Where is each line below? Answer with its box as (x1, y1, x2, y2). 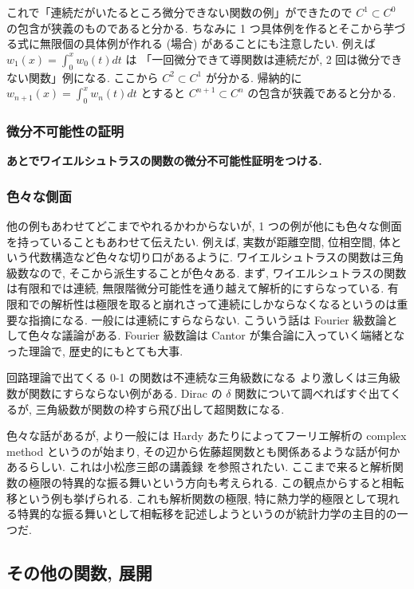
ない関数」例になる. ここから (6, 69, 159, 85)
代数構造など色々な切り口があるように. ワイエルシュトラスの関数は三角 (28, 249, 404, 265)
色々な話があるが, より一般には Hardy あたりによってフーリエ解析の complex (6, 427, 407, 444)
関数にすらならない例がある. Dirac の (28, 384, 223, 401)
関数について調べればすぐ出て (235, 384, 391, 401)
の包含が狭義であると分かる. (247, 84, 396, 101)
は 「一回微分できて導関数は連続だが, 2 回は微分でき (125, 50, 403, 67)
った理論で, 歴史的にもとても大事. (6, 342, 183, 359)
